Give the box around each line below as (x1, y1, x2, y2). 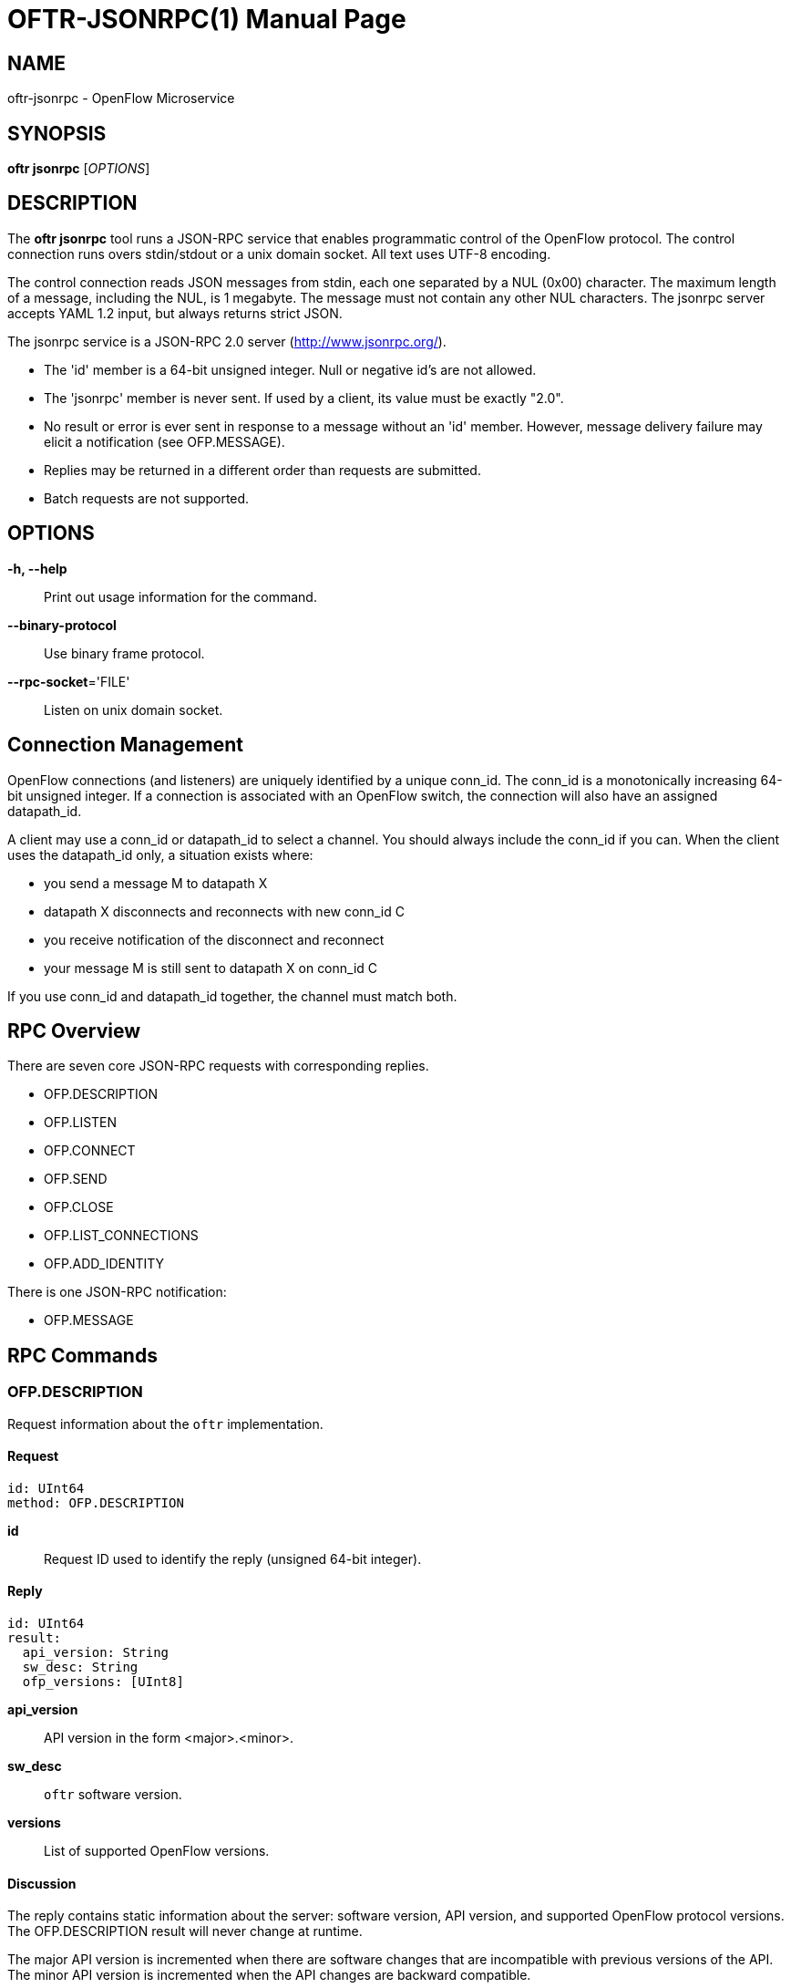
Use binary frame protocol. (44, 645, 205, 661)
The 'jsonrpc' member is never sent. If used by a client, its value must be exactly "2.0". (44, 389, 564, 406)
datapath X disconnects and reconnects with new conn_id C (44, 903, 405, 919)
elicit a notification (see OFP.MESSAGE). (44, 433, 285, 450)
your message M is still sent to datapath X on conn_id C (44, 959, 378, 976)
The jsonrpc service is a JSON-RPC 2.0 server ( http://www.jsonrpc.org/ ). (7, 333, 447, 349)
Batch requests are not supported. (44, 490, 250, 506)
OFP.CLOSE (44, 1199, 114, 1216)
